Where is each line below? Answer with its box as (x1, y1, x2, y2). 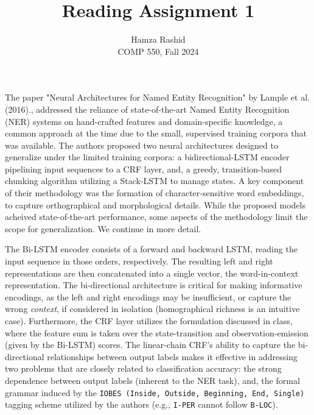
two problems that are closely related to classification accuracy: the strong (5, 362, 282, 375)
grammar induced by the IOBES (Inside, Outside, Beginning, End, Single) (5, 386, 305, 399)
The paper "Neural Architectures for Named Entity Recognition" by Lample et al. (5, 91, 310, 104)
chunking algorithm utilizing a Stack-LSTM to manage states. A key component (5, 174, 304, 187)
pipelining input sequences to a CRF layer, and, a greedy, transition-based (5, 162, 282, 175)
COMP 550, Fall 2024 (117, 44, 199, 57)
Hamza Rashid (131, 33, 186, 46)
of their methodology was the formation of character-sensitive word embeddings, (5, 186, 304, 199)
